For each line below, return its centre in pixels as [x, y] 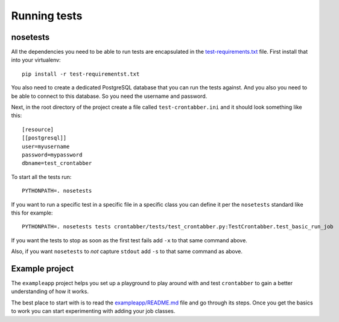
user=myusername [46, 146]
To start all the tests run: [41, 177]
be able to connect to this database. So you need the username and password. [109, 96]
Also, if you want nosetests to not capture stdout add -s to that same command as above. [127, 251]
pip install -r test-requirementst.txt [81, 74]
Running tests [47, 16]
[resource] [38, 129]
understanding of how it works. [50, 291]
